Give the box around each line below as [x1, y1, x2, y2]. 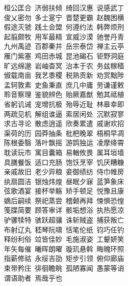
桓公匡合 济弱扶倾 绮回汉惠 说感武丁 [4, 2, 124, 12]
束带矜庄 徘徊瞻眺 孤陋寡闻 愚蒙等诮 [4, 263, 124, 273]
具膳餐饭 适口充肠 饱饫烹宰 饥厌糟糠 [4, 157, 124, 167]
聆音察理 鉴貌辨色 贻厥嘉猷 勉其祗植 [4, 89, 124, 99]
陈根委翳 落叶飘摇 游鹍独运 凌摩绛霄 [4, 137, 124, 148]
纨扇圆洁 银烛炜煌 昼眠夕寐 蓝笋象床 [4, 176, 124, 186]
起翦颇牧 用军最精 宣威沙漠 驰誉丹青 [4, 31, 124, 41]
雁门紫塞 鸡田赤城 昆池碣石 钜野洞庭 [4, 50, 124, 61]
